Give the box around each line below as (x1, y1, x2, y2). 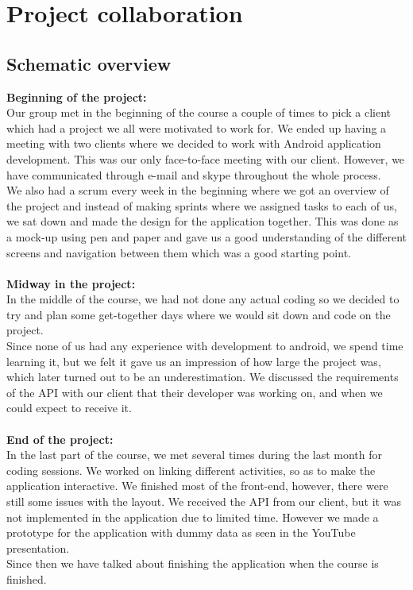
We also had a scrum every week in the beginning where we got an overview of (6, 182, 389, 199)
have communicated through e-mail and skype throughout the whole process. (6, 166, 381, 183)
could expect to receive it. (6, 399, 132, 416)
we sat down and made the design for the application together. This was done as (6, 213, 399, 229)
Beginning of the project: (6, 88, 147, 105)
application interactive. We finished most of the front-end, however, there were (6, 477, 388, 494)
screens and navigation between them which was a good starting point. (6, 244, 351, 260)
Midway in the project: (6, 275, 136, 291)
